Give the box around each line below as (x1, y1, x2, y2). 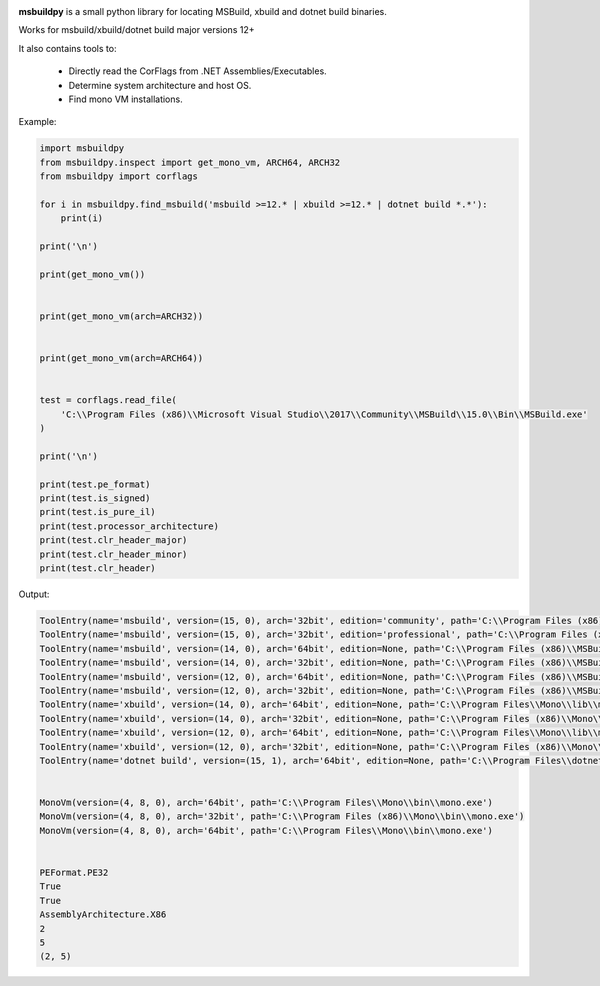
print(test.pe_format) (39, 478, 151, 490)
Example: (18, 116, 57, 128)
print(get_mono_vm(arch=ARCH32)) (39, 311, 204, 322)
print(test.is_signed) (39, 493, 151, 504)
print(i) (60, 213, 104, 224)
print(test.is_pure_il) (39, 506, 157, 518)
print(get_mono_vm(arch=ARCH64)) (39, 353, 204, 364)
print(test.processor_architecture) (39, 520, 220, 532)
